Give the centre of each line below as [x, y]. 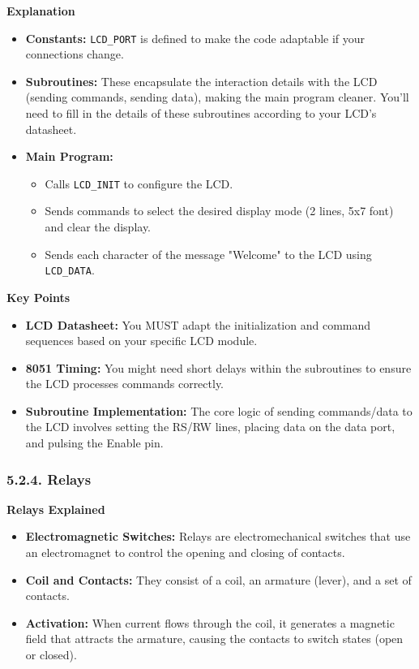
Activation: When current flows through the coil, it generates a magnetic [210, 622]
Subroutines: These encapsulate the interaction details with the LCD [201, 81]
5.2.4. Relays [49, 479]
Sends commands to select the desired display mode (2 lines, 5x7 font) [219, 211]
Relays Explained [56, 509]
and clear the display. [98, 227]
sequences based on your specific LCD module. [141, 341]
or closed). [51, 655]
